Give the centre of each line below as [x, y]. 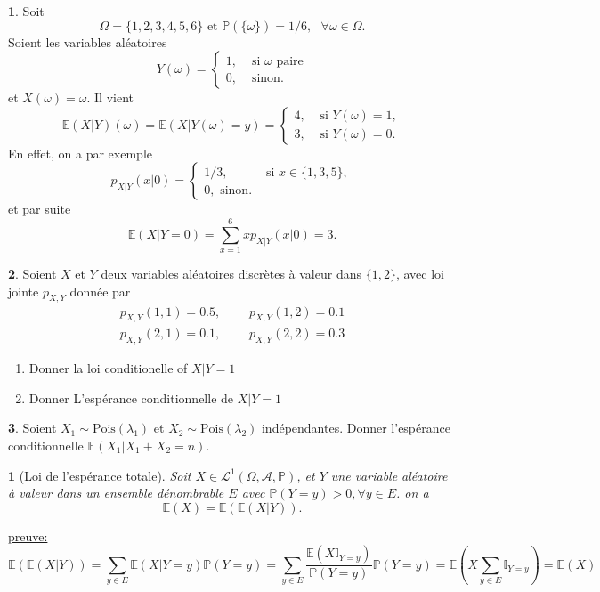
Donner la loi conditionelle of [108, 368]
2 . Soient [32, 274]
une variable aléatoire [389, 475]
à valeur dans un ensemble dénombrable [116, 493]
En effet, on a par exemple [80, 153]
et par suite [40, 209]
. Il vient [110, 97]
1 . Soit [26, 11]
